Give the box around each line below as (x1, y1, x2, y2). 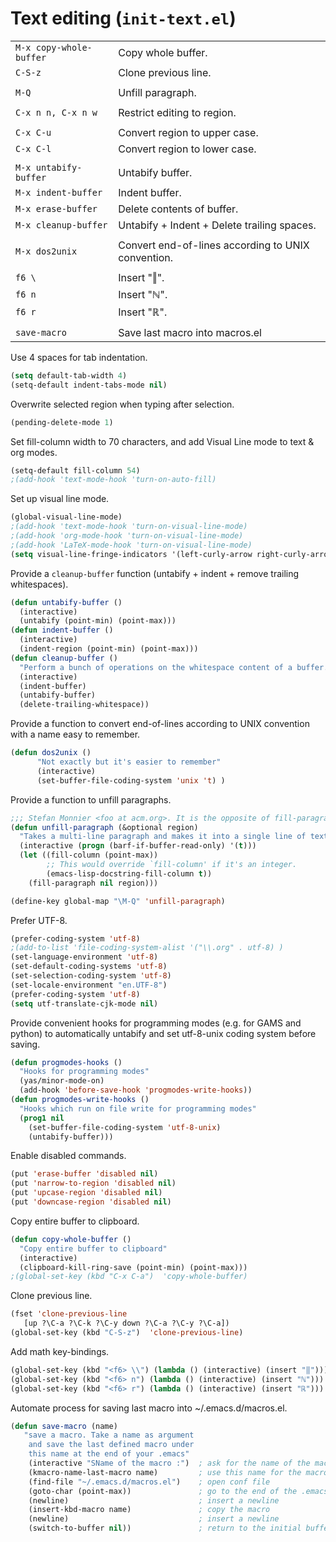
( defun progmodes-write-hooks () (10, 1095, 150, 1105)
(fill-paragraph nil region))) (28, 878, 159, 888)
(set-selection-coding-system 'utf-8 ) (10, 971, 172, 981)
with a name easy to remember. (10, 728, 141, 741)
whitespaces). (10, 578, 69, 590)
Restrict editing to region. (118, 105, 237, 119)
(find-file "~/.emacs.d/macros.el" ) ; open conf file (28, 1477, 271, 1487)
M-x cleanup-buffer (15, 219, 108, 231)
